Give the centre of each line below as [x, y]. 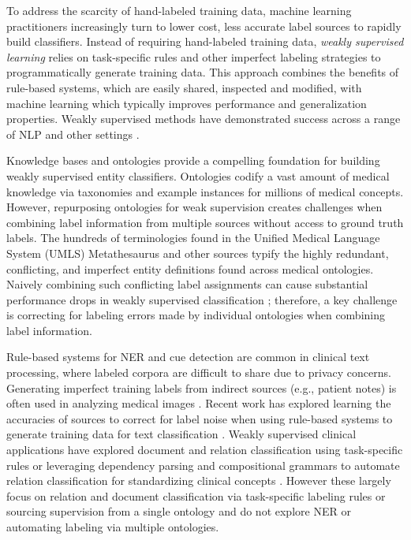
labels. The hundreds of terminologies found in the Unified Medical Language [193, 238]
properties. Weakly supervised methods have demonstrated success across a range [204, 119]
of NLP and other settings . [73, 134]
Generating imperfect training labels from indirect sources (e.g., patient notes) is [202, 387]
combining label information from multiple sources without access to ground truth [205, 222]
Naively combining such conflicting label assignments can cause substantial [187, 284]
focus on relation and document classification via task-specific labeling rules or [196, 495]
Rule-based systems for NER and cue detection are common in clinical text [188, 357]
